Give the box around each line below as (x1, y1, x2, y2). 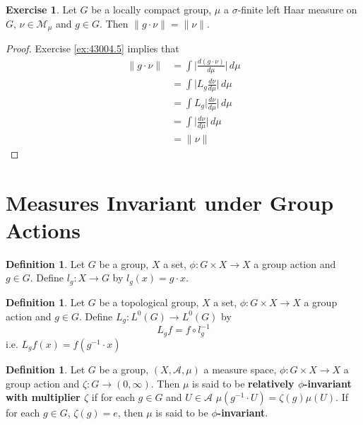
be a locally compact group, (91, 2, 212, 16)
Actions (6, 215, 81, 244)
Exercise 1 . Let (6, 2, 77, 16)
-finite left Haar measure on (237, 2, 357, 16)
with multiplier (6, 390, 81, 404)
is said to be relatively (192, 375, 294, 390)
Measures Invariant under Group (6, 187, 334, 216)
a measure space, (203, 361, 277, 376)
